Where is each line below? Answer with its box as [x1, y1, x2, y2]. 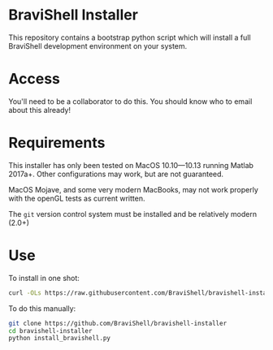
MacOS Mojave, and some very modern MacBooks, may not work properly [8, 184, 258, 194]
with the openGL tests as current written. [8, 193, 145, 203]
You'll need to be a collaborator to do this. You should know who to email [8, 96, 253, 106]
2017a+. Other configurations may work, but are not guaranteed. [8, 169, 224, 179]
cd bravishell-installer [8, 326, 93, 335]
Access [8, 70, 61, 89]
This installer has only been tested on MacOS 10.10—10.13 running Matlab [8, 160, 254, 170]
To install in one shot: [8, 273, 80, 283]
